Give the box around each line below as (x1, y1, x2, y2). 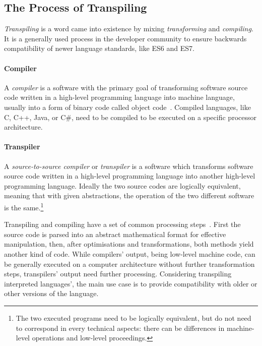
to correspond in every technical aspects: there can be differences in (16, 322, 225, 333)
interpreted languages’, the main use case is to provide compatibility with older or (4, 278, 257, 289)
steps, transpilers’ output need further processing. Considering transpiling (4, 268, 232, 279)
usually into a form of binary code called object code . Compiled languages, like (4, 101, 251, 112)
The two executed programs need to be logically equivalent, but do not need (16, 312, 251, 323)
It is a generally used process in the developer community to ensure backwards (4, 33, 247, 43)
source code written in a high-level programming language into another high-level (4, 170, 255, 181)
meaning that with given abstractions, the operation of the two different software (4, 190, 254, 201)
